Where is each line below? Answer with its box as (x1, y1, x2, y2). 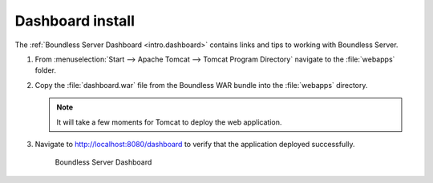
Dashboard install (14, 12, 136, 30)
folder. (34, 66, 56, 75)
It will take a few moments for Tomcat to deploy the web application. (56, 117, 282, 127)
